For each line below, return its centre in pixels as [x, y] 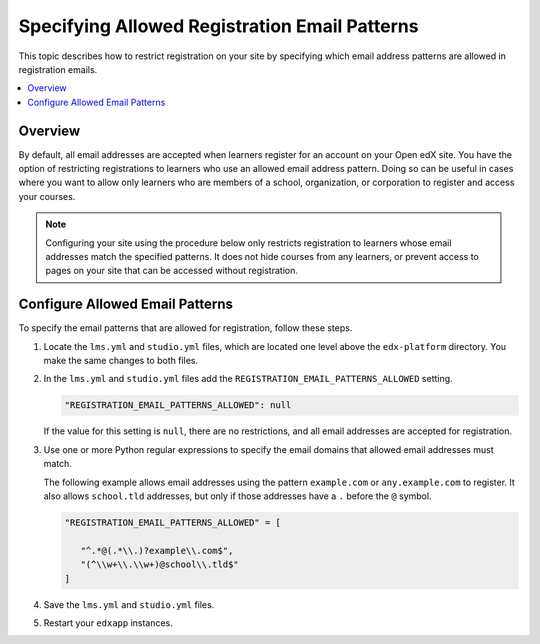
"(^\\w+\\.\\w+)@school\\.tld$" [159, 564]
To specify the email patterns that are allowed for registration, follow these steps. [185, 328]
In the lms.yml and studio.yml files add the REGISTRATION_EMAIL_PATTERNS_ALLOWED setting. [248, 379]
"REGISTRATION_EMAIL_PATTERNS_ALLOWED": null [178, 405]
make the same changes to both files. [121, 361]
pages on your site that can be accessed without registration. [172, 271]
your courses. [47, 196]
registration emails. [58, 69]
